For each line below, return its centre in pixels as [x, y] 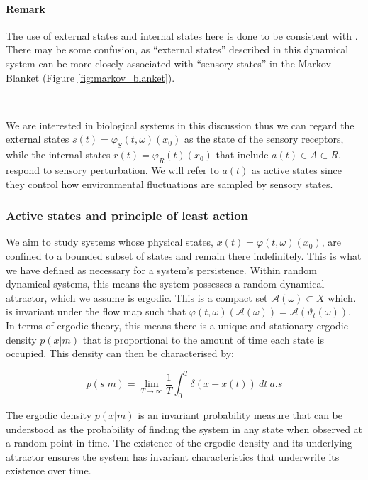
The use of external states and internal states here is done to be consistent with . [182, 35]
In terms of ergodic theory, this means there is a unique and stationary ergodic [177, 325]
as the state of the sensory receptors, [264, 139]
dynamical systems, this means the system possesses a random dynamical [165, 284]
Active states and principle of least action [127, 216]
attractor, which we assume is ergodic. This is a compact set [137, 297]
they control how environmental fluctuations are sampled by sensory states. [169, 184]
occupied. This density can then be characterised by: [120, 353]
